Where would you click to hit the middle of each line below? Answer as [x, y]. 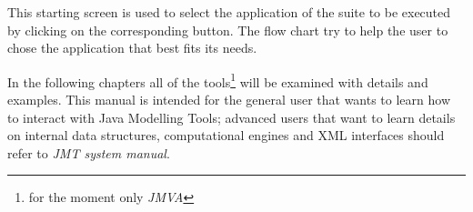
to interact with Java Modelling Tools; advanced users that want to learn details [231, 117]
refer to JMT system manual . [89, 152]
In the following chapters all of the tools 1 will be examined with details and [218, 80]
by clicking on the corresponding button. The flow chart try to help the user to [228, 30]
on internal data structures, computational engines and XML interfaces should [226, 135]
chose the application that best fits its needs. [132, 48]
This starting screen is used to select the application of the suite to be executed [229, 12]
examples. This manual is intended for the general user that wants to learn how [229, 100]
